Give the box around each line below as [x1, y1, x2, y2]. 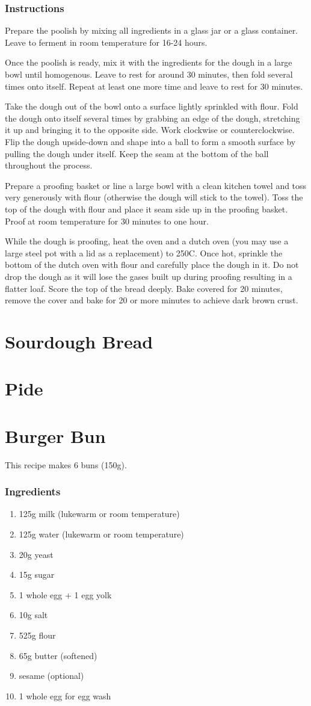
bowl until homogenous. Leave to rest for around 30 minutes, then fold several [5, 68, 293, 80]
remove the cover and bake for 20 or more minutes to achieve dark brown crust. [5, 294, 298, 306]
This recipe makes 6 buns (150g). [5, 458, 127, 471]
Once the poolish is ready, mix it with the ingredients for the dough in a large [5, 56, 292, 69]
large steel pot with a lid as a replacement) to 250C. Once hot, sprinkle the [5, 246, 283, 259]
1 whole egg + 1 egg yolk [19, 588, 112, 601]
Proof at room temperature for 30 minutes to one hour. [5, 214, 209, 227]
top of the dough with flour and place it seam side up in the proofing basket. [5, 202, 288, 215]
